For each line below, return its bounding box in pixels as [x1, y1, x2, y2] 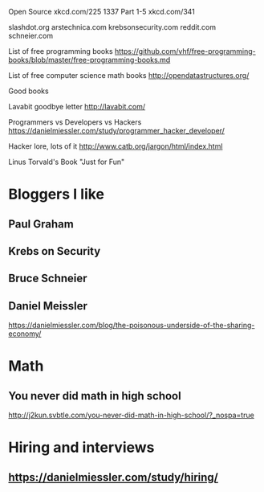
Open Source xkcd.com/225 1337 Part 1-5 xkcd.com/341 [8, 7, 195, 16]
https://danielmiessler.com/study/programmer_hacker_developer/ [8, 126, 225, 135]
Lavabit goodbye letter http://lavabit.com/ [8, 102, 146, 111]
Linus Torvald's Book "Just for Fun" [8, 157, 125, 166]
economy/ [8, 329, 42, 338]
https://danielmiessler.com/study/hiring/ [8, 470, 219, 484]
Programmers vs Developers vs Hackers [8, 117, 142, 127]
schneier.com [8, 31, 54, 40]
